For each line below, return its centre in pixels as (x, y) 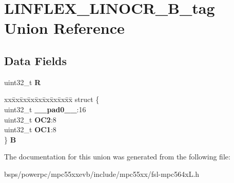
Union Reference (64, 28)
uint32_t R (23, 82)
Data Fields (36, 60)
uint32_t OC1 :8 (30, 129)
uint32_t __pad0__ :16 (45, 109)
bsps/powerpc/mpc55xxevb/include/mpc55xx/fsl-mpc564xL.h (102, 174)
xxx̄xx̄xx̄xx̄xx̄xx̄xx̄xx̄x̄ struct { (52, 99)
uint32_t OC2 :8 (30, 119)
